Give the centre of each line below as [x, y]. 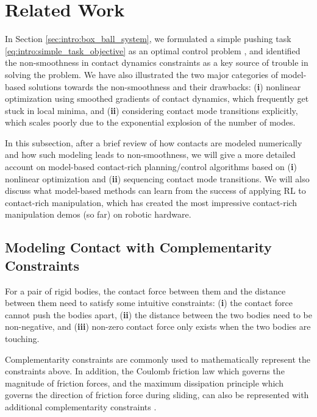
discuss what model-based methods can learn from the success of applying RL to [155, 191]
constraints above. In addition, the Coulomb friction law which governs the [145, 371]
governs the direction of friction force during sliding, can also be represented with [157, 395]
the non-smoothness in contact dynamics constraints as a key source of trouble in [157, 62]
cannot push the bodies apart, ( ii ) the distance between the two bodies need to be [158, 314]
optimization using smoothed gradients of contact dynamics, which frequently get [157, 98]
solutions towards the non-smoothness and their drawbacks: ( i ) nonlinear [165, 86]
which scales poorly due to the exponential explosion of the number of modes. [150, 122]
